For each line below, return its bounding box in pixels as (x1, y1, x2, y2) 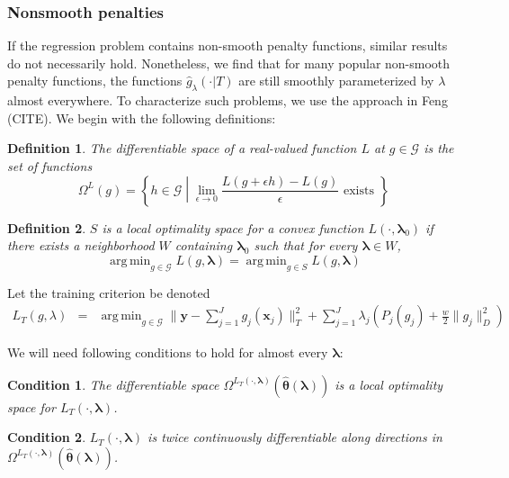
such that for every (254, 236, 358, 255)
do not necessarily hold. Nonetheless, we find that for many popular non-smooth (7, 53, 451, 72)
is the (424, 139, 454, 158)
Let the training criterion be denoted (7, 283, 210, 302)
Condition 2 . (7, 428, 86, 446)
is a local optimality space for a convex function (102, 218, 364, 237)
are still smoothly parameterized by (238, 71, 434, 90)
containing (174, 236, 233, 255)
